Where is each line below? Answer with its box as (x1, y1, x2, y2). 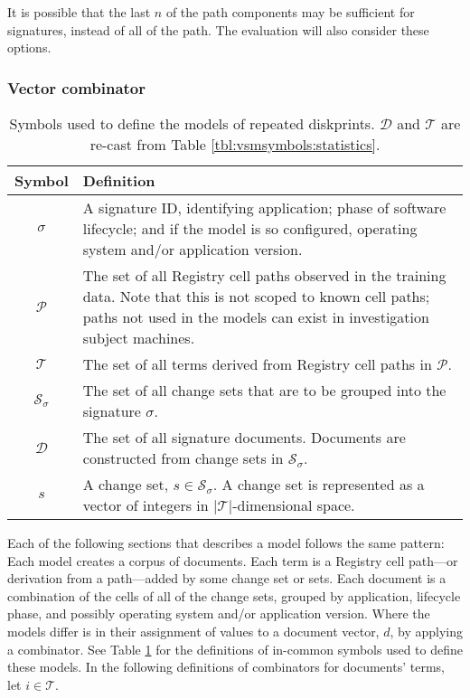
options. (7, 38, 52, 57)
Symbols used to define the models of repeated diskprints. (9, 113, 375, 134)
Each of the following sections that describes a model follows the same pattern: (7, 533, 445, 552)
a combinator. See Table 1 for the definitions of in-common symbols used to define (7, 639, 463, 658)
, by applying (390, 621, 463, 640)
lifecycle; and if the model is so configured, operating (82, 218, 418, 239)
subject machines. (82, 327, 195, 348)
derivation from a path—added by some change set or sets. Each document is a (7, 569, 446, 588)
